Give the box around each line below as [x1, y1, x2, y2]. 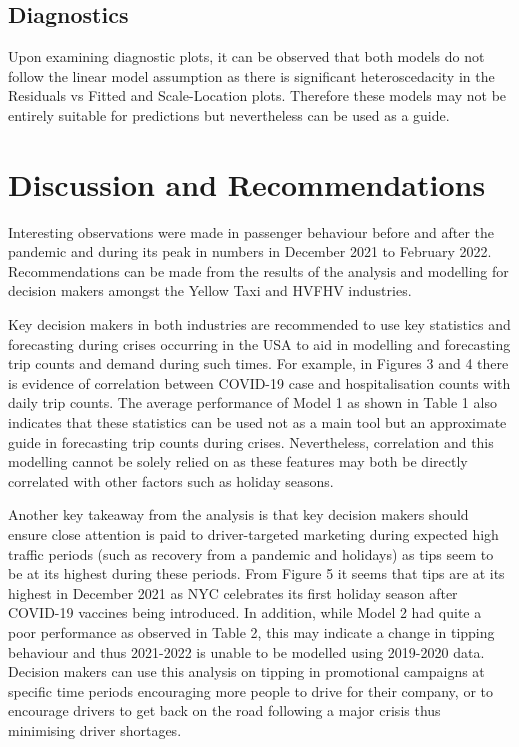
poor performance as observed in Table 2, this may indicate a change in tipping [8, 621, 495, 642]
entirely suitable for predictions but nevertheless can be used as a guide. [8, 104, 450, 125]
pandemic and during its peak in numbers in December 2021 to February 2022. [8, 241, 492, 262]
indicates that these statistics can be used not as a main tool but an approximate [8, 412, 507, 433]
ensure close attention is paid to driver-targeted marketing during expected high [8, 524, 499, 545]
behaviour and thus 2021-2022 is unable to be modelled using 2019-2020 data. [8, 641, 485, 662]
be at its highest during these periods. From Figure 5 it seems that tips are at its [8, 563, 505, 584]
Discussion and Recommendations [8, 163, 486, 204]
